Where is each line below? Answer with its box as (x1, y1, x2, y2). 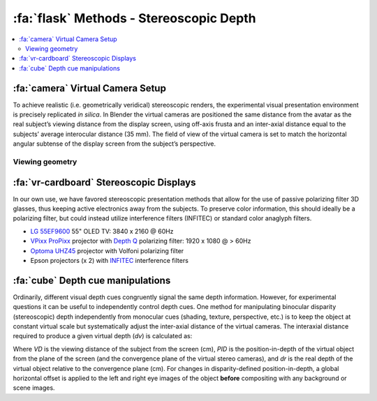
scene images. (13, 384, 55, 392)
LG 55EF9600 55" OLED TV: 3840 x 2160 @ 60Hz (30, 227, 174, 235)
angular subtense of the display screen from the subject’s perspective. (13, 139, 216, 148)
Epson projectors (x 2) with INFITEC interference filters (30, 257, 188, 264)
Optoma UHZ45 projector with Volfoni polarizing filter (30, 246, 184, 255)
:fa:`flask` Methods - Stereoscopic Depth (13, 10, 256, 26)
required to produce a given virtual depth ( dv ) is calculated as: (13, 332, 193, 340)
